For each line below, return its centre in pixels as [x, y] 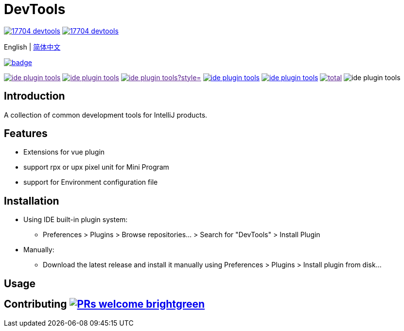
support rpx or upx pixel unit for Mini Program [96, 167]
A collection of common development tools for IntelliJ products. [106, 115]
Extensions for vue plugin [64, 152]
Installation [32, 201]
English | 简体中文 [32, 47]
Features [26, 134]
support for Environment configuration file [91, 182]
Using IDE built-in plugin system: [76, 220]
